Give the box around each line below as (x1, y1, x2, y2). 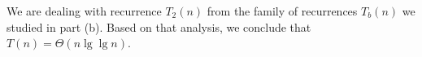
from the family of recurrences (207, 2, 358, 19)
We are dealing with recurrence (7, 2, 162, 19)
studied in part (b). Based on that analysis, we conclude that (7, 18, 311, 35)
